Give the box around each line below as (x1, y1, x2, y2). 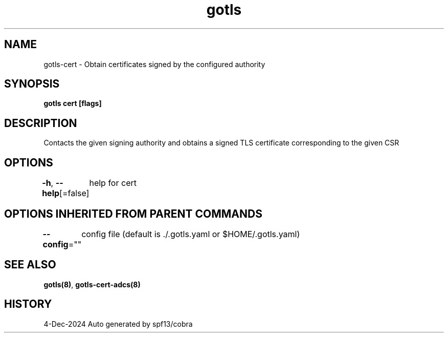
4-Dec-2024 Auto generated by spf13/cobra (43, 319, 193, 328)
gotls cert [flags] (43, 99, 102, 108)
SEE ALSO (4, 258, 56, 271)
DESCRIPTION (4, 116, 77, 130)
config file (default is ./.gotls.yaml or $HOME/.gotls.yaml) (81, 228, 300, 239)
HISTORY (4, 298, 52, 311)
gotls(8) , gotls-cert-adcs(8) (43, 280, 141, 289)
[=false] (59, 188, 89, 199)
